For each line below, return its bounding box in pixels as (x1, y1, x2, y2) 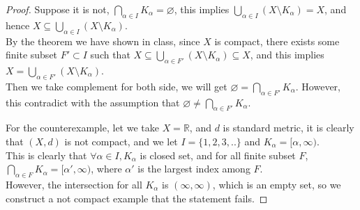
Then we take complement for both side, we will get (6, 79, 227, 93)
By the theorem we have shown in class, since (6, 33, 200, 48)
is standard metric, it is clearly (223, 120, 354, 135)
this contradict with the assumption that (6, 95, 180, 109)
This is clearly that (6, 147, 87, 162)
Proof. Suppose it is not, (6, 2, 110, 16)
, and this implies (250, 47, 324, 62)
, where (91, 161, 122, 176)
